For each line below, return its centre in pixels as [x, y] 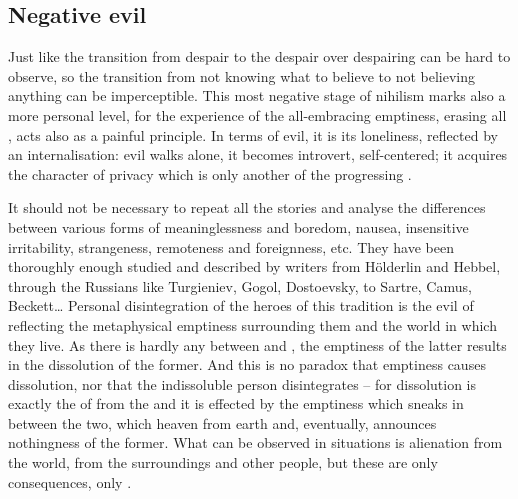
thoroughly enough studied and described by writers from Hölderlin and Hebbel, [254, 266]
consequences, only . [70, 481]
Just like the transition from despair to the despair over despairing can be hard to [259, 56]
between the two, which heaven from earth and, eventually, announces [222, 422]
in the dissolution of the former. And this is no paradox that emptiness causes [247, 364]
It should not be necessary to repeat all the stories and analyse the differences [247, 207]
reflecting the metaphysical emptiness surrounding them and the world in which [252, 324]
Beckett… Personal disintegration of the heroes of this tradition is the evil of [241, 305]
